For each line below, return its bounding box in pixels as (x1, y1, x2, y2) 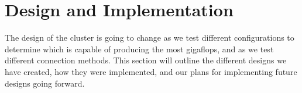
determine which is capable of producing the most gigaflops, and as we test (5, 42, 274, 55)
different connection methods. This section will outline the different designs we (5, 54, 287, 66)
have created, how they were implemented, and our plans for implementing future (5, 65, 297, 77)
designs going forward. (5, 77, 85, 89)
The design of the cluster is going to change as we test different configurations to (5, 31, 294, 44)
